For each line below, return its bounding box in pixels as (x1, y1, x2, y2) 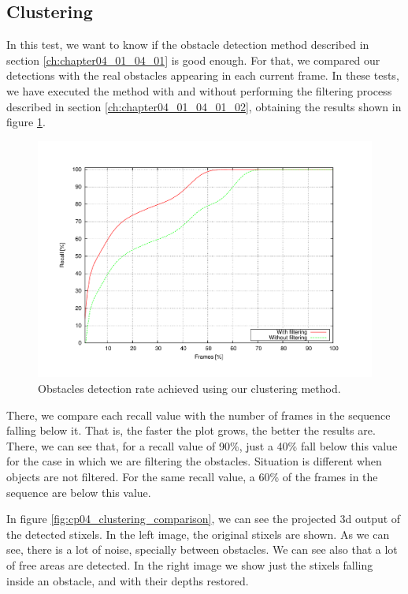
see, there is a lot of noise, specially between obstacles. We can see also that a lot (6, 541, 398, 558)
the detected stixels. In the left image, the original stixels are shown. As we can (6, 525, 390, 542)
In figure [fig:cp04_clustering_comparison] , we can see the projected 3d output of (6, 510, 401, 527)
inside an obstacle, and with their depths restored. (6, 572, 249, 588)
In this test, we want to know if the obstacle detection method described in (6, 36, 369, 53)
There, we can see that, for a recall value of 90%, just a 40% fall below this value (6, 437, 398, 454)
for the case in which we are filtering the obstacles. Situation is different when (6, 453, 382, 469)
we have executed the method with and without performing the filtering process (6, 82, 392, 99)
